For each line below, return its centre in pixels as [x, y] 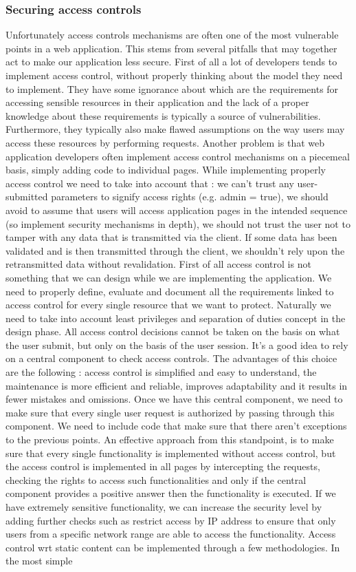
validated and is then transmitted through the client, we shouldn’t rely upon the [175, 250]
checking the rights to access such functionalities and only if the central [156, 479]
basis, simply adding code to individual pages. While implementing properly [166, 170]
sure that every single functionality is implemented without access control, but [171, 453]
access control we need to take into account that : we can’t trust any [150, 183]
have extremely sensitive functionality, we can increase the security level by [164, 507]
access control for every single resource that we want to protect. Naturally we [168, 305]
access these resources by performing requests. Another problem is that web [165, 142]
